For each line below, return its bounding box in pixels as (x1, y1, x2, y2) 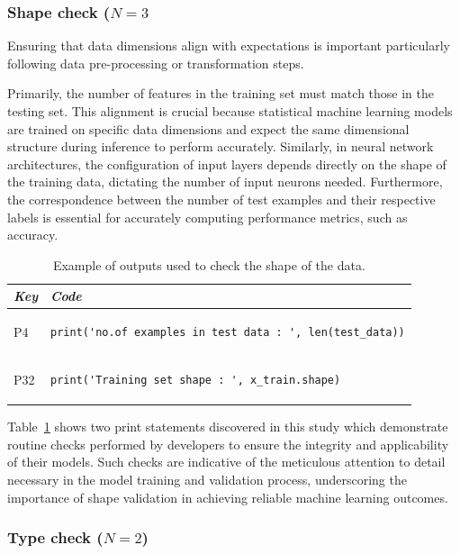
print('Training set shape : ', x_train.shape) (50, 374, 341, 387)
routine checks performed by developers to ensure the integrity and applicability (7, 434, 449, 453)
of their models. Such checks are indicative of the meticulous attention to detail (7, 452, 446, 471)
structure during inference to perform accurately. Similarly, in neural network (7, 137, 434, 156)
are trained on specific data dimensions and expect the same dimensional (7, 119, 410, 138)
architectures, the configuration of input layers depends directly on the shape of (7, 154, 446, 173)
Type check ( (7, 526, 104, 549)
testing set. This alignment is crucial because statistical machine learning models (7, 102, 453, 120)
